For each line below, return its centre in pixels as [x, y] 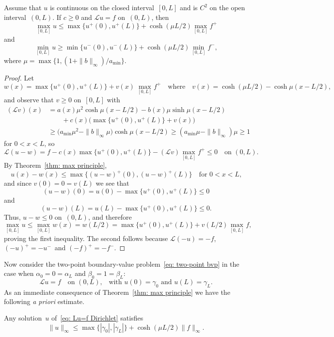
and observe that [29, 100]
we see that [112, 183]
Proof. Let [19, 77]
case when [19, 273]
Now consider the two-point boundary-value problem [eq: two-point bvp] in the [122, 264]
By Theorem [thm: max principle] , [56, 165]
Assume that [23, 7]
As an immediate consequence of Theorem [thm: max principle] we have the [117, 292]
